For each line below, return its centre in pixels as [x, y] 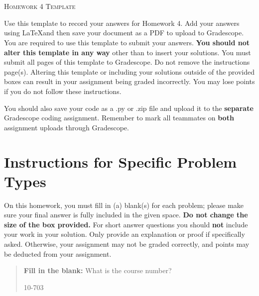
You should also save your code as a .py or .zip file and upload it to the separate [129, 108]
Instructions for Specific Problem [120, 161]
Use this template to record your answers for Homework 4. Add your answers [122, 23]
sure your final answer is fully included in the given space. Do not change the [126, 215]
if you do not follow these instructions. [63, 91]
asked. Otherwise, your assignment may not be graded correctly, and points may [127, 244]
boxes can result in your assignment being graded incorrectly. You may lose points [129, 81]
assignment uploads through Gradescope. [66, 127]
